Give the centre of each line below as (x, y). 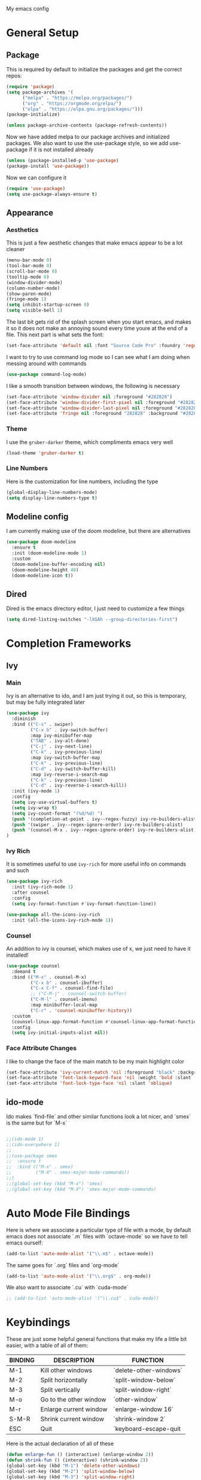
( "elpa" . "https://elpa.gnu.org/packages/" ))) (83, 109)
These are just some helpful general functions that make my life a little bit (97, 1339)
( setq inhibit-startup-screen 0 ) (48, 305)
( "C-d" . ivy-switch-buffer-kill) (73, 769)
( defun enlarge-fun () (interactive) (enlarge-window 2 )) (80, 1455)
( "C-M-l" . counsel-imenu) (64, 1000)
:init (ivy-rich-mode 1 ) (42, 887)
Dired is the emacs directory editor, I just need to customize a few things (95, 608)
